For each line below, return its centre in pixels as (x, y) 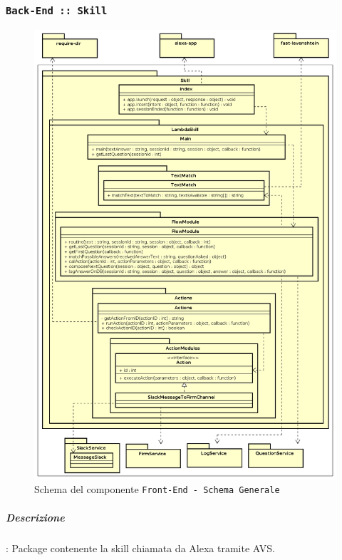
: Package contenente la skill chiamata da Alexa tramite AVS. (140, 548)
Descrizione (35, 517)
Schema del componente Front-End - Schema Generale (157, 489)
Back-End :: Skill (57, 10)
